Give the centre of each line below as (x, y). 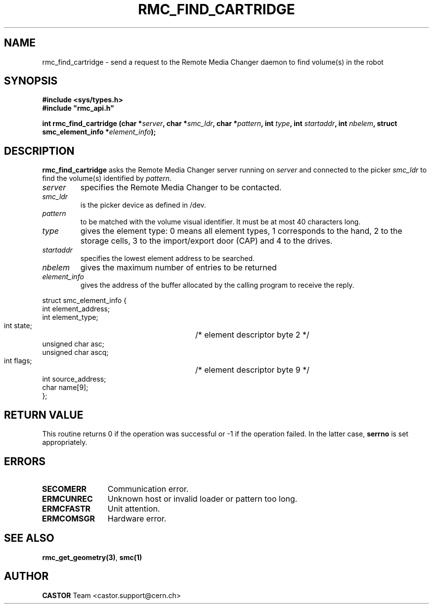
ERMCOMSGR (68, 518)
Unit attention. (134, 508)
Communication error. (148, 489)
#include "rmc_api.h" (78, 108)
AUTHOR (26, 576)
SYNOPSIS (31, 81)
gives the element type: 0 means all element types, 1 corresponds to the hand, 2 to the (241, 231)
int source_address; (74, 379)
